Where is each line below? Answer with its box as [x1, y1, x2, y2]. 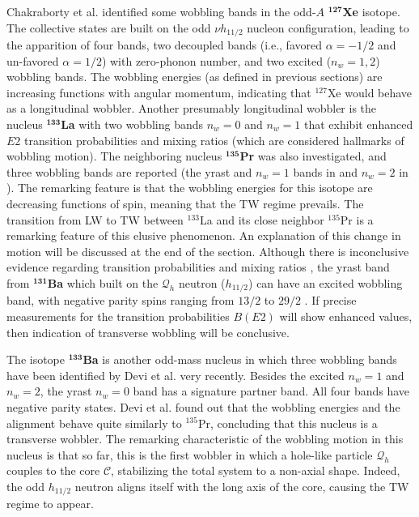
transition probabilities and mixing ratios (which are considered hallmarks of [24, 131, 404, 148]
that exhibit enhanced [304, 116, 413, 133]
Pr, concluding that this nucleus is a [197, 414, 378, 431]
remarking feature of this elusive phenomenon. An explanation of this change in [6, 227, 401, 244]
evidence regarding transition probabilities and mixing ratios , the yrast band [6, 258, 390, 276]
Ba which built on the [47, 274, 159, 291]
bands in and [293, 163, 358, 180]
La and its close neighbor [200, 211, 324, 228]
